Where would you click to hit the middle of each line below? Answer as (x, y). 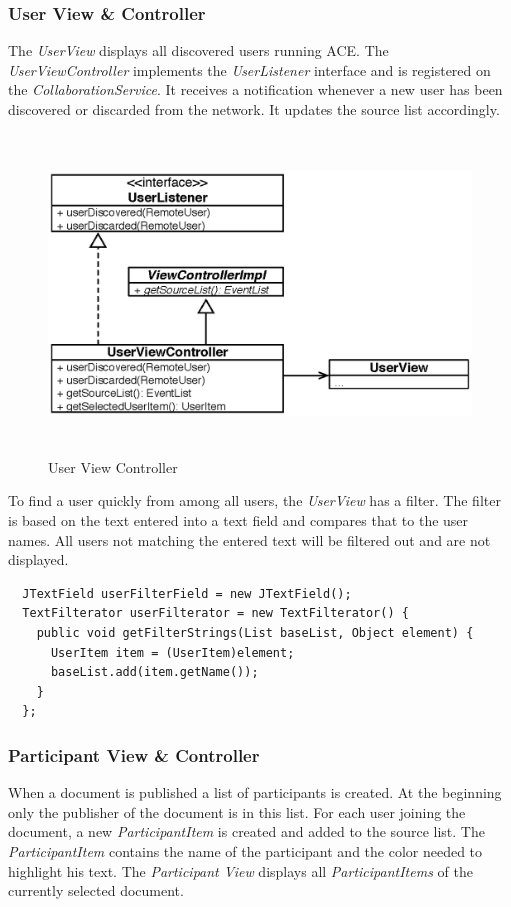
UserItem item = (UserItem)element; (172, 652)
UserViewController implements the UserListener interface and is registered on (249, 69)
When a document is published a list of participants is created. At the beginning (255, 792)
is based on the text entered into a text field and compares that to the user (238, 520)
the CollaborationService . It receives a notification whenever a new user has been (255, 89)
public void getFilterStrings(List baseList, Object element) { (255, 633)
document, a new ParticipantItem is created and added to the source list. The (246, 831)
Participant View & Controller (134, 754)
